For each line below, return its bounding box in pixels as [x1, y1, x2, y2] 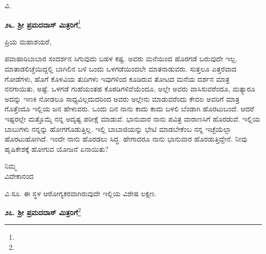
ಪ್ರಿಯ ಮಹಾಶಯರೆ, [5, 36, 52, 47]
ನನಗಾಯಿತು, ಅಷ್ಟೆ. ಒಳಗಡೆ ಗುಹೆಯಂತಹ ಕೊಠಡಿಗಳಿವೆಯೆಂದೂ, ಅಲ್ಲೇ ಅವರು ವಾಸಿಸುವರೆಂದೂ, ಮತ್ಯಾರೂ [5, 83, 255, 94]
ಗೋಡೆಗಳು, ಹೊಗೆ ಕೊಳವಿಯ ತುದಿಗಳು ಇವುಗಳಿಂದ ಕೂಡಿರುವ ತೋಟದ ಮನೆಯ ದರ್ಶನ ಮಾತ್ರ [5, 73, 230, 84]
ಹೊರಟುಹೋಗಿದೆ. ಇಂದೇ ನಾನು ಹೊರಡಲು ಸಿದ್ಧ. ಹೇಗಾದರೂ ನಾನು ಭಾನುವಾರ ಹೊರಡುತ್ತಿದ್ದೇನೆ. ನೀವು [5, 133, 247, 144]
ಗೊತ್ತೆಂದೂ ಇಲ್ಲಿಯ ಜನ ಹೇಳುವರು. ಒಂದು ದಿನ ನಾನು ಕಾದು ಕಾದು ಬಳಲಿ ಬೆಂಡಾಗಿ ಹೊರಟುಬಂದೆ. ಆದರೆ [5, 103, 254, 114]
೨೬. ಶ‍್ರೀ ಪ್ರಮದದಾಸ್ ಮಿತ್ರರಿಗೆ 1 [5, 17, 81, 30]
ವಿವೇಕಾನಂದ [5, 170, 34, 181]
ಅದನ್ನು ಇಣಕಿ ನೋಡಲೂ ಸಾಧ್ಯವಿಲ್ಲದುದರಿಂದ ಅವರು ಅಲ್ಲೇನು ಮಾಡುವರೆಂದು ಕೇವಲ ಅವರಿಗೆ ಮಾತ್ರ [5, 93, 239, 104]
